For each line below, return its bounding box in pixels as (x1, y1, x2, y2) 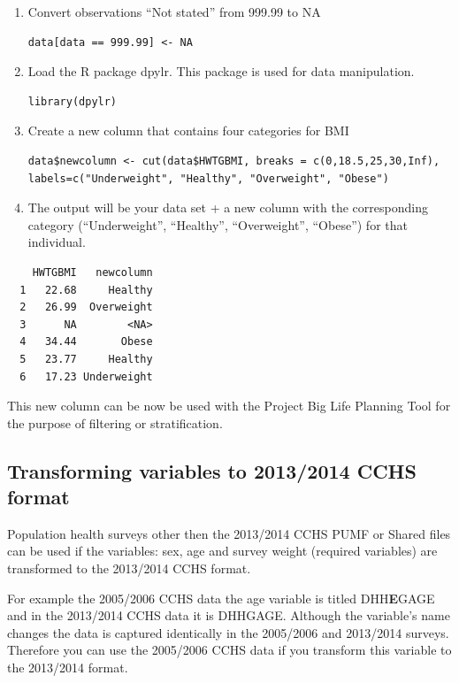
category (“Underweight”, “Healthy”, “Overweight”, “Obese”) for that (27, 215, 408, 234)
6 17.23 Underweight (19, 370, 153, 383)
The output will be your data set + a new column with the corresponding (27, 198, 428, 217)
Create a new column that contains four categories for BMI (27, 121, 349, 140)
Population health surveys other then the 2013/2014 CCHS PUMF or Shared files (7, 524, 451, 542)
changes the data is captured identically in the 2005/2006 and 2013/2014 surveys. (7, 623, 449, 641)
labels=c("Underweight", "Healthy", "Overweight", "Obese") (27, 172, 389, 185)
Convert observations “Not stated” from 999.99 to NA (27, 3, 321, 20)
